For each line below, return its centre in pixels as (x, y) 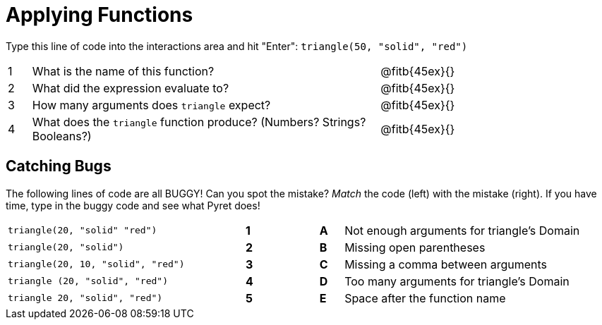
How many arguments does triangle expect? (151, 105)
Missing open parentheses (415, 247)
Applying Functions (100, 15)
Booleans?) (62, 136)
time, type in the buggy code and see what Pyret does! (133, 205)
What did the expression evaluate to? (131, 88)
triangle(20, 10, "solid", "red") (96, 264)
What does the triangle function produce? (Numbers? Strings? (199, 122)
